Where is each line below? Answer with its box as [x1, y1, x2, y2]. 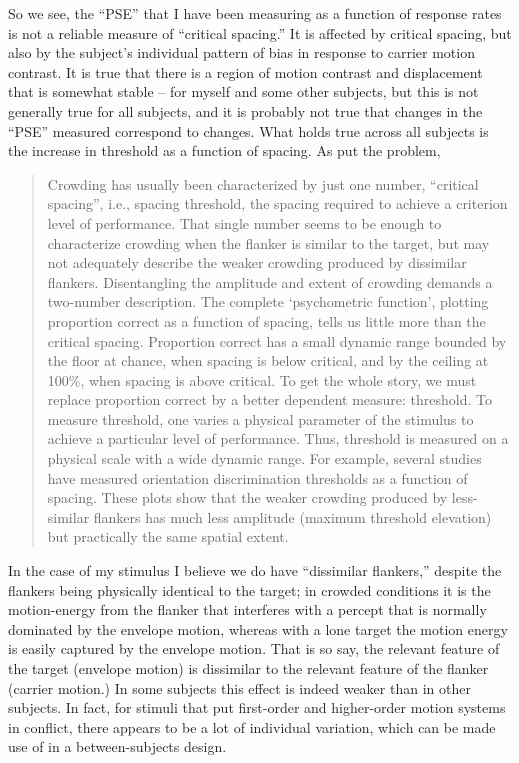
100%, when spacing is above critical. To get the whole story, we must [47, 369, 477, 390]
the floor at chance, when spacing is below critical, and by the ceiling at [47, 350, 489, 371]
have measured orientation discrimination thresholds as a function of [47, 467, 468, 488]
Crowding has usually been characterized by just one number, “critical [47, 173, 479, 194]
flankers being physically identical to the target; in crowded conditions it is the [8, 579, 491, 600]
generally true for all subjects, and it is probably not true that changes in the [8, 100, 483, 121]
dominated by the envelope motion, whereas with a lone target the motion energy [8, 618, 508, 639]
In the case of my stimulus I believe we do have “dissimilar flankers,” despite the [8, 560, 502, 581]
